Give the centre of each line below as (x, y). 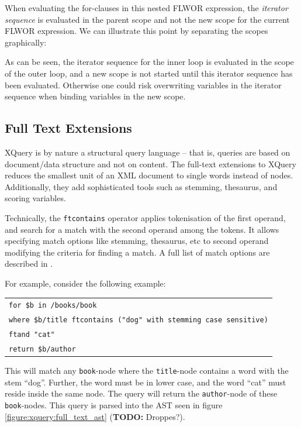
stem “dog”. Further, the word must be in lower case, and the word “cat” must (146, 382)
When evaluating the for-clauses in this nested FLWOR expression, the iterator (146, 8)
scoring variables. (35, 198)
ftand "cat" (32, 335)
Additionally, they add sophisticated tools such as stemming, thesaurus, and (141, 186)
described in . (29, 264)
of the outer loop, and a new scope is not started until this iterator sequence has (149, 73)
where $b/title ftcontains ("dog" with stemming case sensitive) (139, 320)
